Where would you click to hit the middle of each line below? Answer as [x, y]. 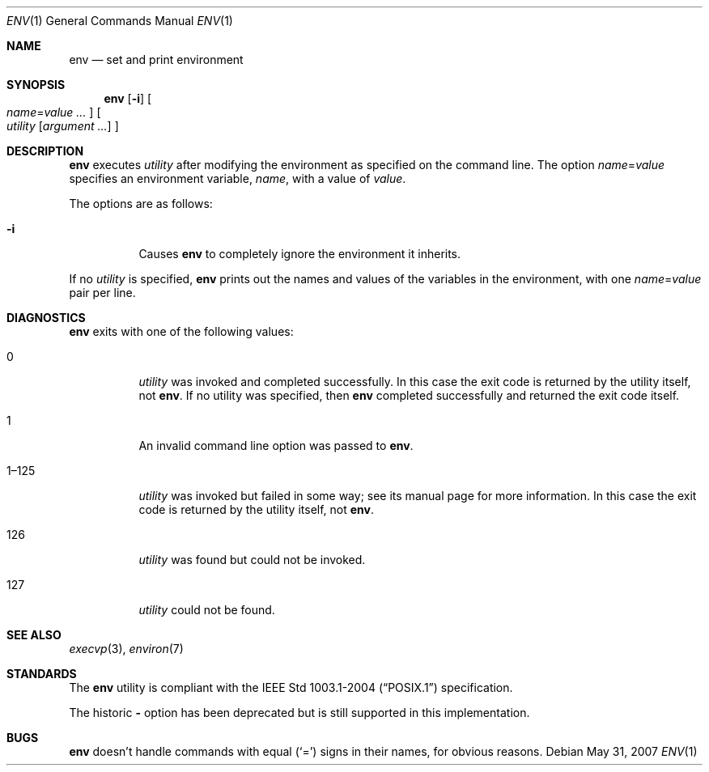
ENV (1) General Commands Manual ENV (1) [120, 21]
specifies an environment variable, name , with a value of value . [238, 178]
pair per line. [102, 293]
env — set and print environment [156, 59]
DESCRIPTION [45, 151]
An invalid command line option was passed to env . [276, 445]
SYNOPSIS [36, 85]
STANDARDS [42, 674]
